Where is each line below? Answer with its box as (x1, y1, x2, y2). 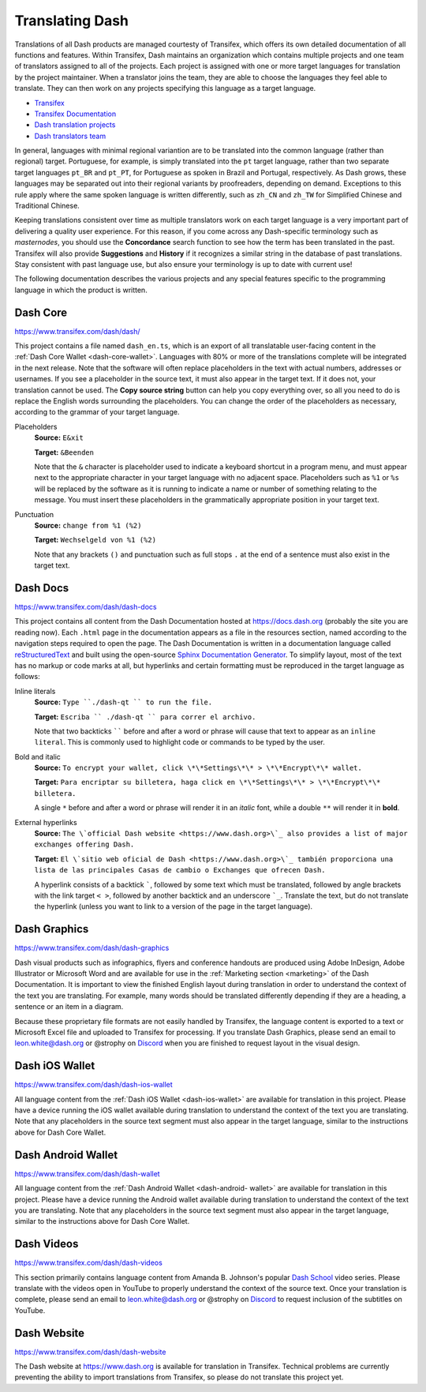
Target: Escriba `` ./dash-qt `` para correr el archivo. (34, 711, 256, 722)
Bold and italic (14, 752, 61, 761)
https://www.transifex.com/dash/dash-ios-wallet (14, 1080, 173, 1090)
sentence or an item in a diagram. (14, 1002, 124, 1011)
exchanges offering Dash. (34, 840, 135, 849)
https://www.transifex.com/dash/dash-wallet (14, 1169, 161, 1178)
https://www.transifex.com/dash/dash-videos (14, 1258, 163, 1267)
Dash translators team (34, 131, 106, 141)
